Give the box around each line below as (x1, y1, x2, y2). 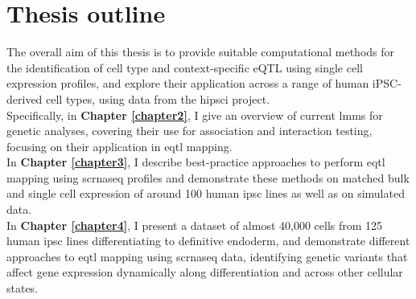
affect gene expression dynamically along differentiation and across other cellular (6, 264, 403, 281)
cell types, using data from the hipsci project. (46, 90, 270, 107)
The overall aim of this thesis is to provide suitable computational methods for (6, 43, 395, 60)
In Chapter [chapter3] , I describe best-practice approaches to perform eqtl (6, 154, 385, 170)
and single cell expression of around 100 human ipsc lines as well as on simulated (6, 185, 405, 202)
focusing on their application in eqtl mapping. (6, 137, 233, 154)
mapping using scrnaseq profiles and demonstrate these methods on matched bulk (6, 169, 410, 186)
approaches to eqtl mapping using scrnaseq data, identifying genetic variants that (6, 248, 408, 264)
